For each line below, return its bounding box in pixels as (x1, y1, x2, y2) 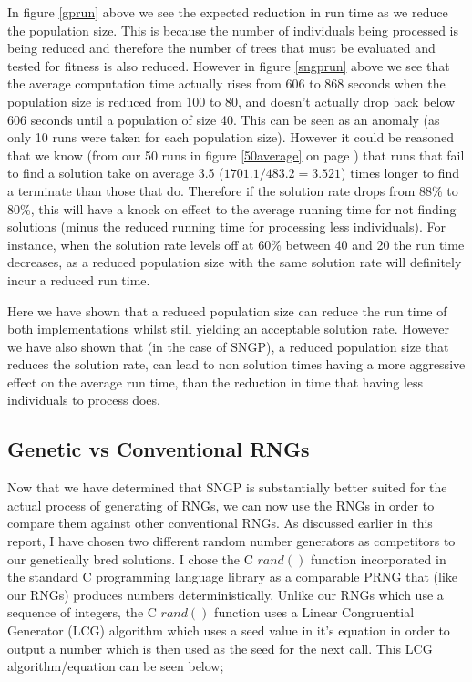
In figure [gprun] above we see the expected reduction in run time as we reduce (7, 3, 448, 21)
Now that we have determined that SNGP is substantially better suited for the (7, 478, 447, 497)
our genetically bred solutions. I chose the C (7, 549, 253, 568)
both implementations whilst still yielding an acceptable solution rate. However (7, 319, 449, 338)
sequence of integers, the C (7, 603, 157, 622)
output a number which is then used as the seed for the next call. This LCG (7, 638, 433, 657)
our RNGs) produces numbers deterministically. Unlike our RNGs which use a (7, 584, 444, 604)
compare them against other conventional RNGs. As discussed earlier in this (7, 513, 433, 532)
